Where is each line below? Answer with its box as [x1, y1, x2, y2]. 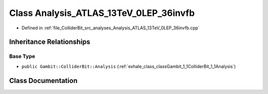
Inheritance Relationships [9, 38, 90, 46]
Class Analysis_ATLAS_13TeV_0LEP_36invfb [9, 7, 195, 18]
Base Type [9, 53, 35, 60]
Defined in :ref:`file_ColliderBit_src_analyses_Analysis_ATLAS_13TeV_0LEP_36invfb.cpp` [21, 25, 200, 31]
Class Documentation [9, 76, 78, 85]
